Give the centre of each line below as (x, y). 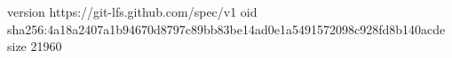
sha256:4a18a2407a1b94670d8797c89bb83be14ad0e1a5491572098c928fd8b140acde (226, 29)
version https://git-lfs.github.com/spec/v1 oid (132, 11)
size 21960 (35, 46)
